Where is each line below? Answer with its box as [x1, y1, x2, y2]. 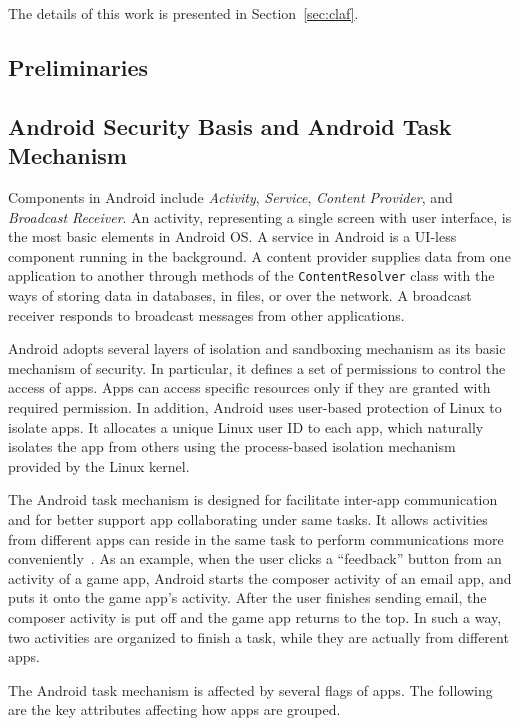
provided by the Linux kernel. [8, 455, 190, 476]
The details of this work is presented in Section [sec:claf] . [8, 3, 359, 23]
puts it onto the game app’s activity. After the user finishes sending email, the [8, 587, 487, 608]
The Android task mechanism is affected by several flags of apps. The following [8, 679, 493, 700]
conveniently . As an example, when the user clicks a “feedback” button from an [8, 548, 502, 569]
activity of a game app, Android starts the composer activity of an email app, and [8, 567, 512, 588]
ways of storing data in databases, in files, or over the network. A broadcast [8, 285, 472, 305]
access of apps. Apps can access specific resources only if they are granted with [8, 377, 491, 398]
